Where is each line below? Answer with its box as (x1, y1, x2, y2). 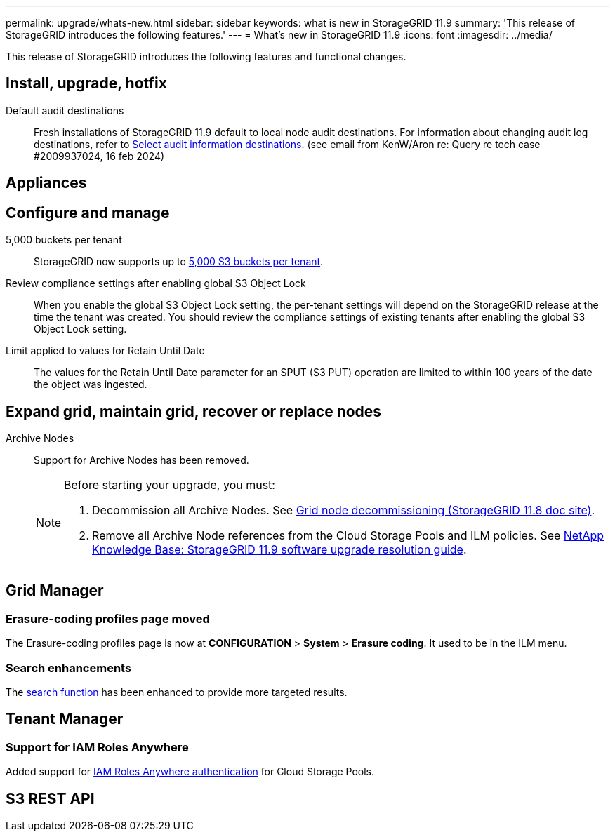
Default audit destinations (6, 104, 124, 116)
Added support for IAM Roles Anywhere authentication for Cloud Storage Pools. (6, 765, 375, 778)
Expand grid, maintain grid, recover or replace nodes (6, 402, 382, 420)
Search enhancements (6, 660, 132, 675)
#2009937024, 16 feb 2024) (34, 149, 165, 162)
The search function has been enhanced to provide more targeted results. (6, 685, 348, 698)
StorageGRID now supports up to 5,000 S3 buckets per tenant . (34, 255, 324, 268)
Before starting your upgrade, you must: (64, 477, 275, 492)
